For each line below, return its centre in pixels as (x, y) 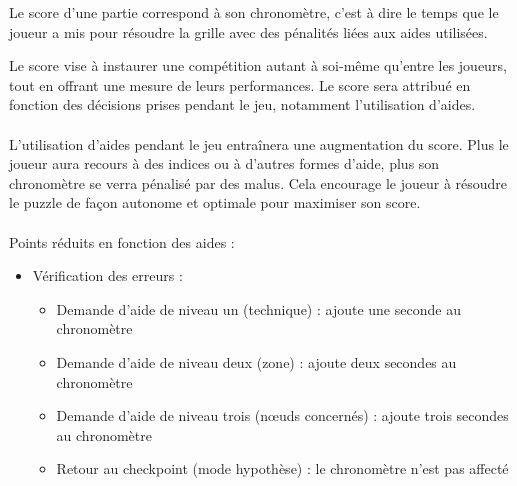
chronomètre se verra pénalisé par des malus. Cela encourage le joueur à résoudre (258, 182)
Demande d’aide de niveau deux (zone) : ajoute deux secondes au (256, 361)
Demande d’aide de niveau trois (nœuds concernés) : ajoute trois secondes (282, 415)
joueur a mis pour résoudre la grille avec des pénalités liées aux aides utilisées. (248, 31)
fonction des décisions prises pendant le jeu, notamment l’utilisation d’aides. (242, 104)
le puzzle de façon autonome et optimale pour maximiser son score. (215, 202)
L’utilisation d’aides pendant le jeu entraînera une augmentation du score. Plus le (259, 143)
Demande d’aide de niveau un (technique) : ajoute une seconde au (258, 308)
